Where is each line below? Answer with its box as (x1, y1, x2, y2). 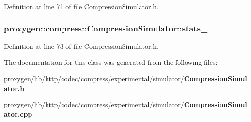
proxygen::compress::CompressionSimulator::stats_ (4, 22, 208, 34)
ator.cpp (4, 108, 32, 119)
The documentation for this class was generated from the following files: (4, 57, 218, 67)
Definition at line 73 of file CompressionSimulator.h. (4, 41, 158, 51)
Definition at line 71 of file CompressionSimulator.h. (4, 1, 158, 11)
